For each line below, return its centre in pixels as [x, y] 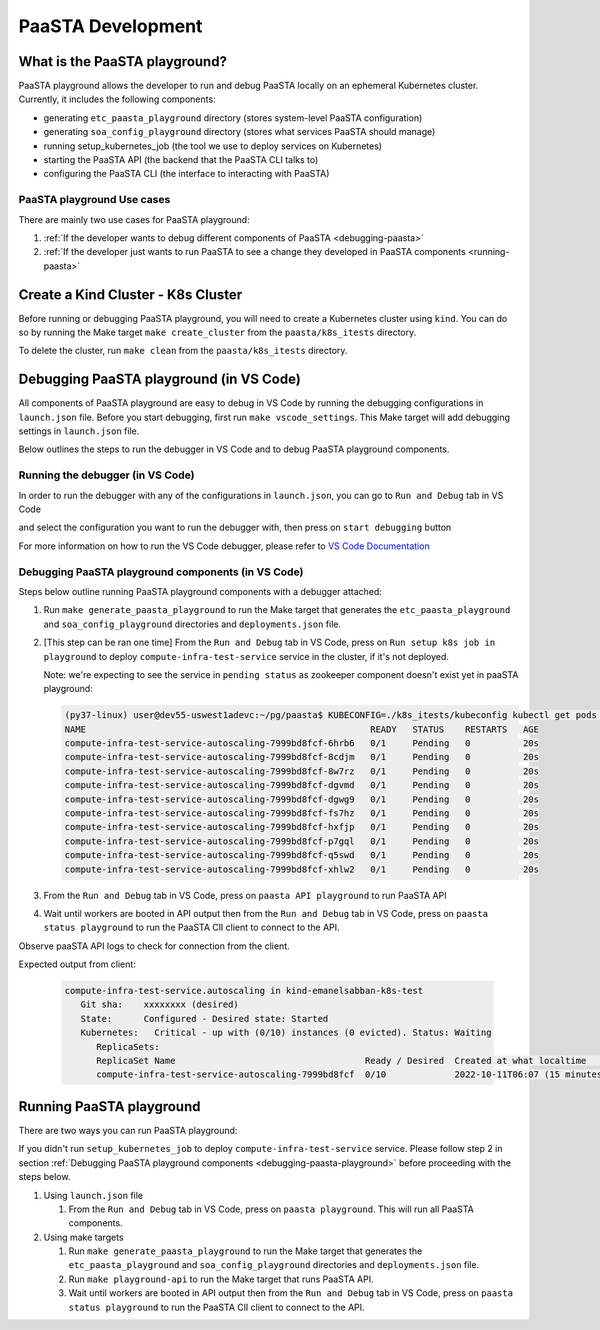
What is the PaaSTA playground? [122, 61]
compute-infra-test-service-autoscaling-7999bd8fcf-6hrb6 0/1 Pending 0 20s [302, 743]
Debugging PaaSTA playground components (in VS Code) [161, 572]
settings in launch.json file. [79, 431]
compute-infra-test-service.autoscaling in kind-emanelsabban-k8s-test [244, 991]
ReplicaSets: [128, 1046]
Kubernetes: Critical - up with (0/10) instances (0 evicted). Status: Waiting [286, 1033]
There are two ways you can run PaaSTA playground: [128, 1130]
